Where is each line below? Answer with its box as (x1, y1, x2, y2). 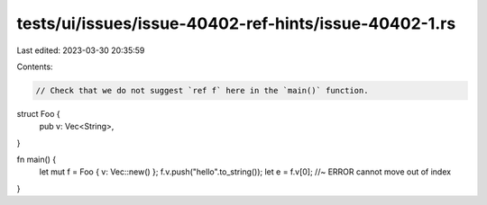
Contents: (16, 61, 53, 72)
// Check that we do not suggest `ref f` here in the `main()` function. (35, 85, 369, 95)
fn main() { (16, 154, 57, 165)
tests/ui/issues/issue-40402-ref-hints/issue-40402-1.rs (16, 13, 456, 33)
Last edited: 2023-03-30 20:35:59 (16, 45, 145, 56)
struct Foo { (16, 108, 60, 119)
